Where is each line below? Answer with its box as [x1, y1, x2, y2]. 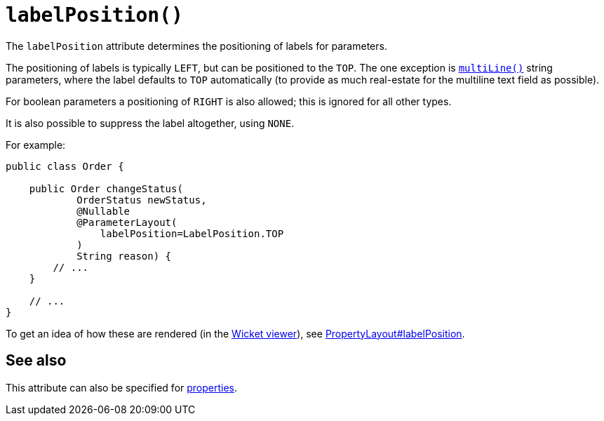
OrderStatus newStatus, [76, 194, 207, 206]
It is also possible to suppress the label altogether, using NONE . [6, 116, 295, 129]
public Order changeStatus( [29, 182, 183, 194]
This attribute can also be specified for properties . [6, 381, 238, 394]
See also [6, 352, 67, 370]
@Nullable [76, 205, 130, 217]
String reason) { [76, 250, 172, 262]
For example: [6, 138, 66, 151]
